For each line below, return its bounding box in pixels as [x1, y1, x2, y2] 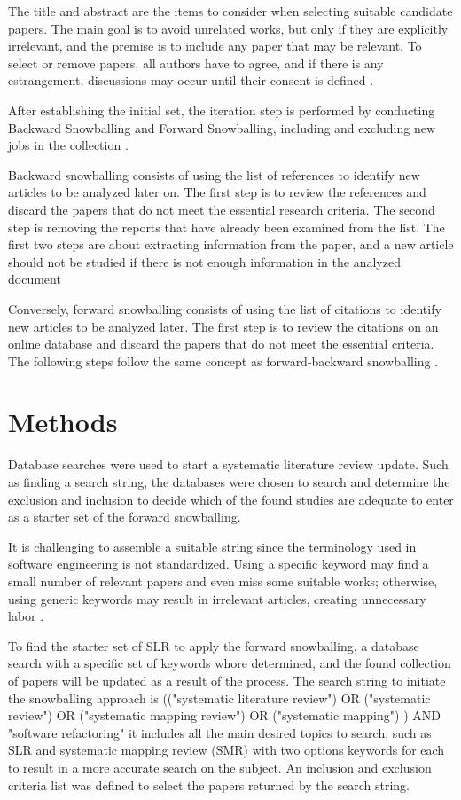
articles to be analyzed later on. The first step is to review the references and [8, 183, 426, 201]
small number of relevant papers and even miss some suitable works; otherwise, [8, 571, 438, 590]
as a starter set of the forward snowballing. [8, 507, 241, 526]
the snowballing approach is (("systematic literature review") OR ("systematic [8, 688, 431, 707]
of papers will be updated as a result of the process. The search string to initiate [8, 671, 446, 689]
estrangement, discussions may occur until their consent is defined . [8, 71, 374, 90]
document [8, 270, 61, 288]
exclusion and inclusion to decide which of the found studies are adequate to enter [8, 490, 454, 508]
